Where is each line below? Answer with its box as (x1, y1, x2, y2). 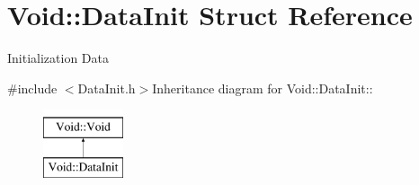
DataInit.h (77, 78, 136, 97)
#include (7, 78, 58, 97)
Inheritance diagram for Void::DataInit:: (152, 78, 373, 97)
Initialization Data (7, 48, 109, 67)
